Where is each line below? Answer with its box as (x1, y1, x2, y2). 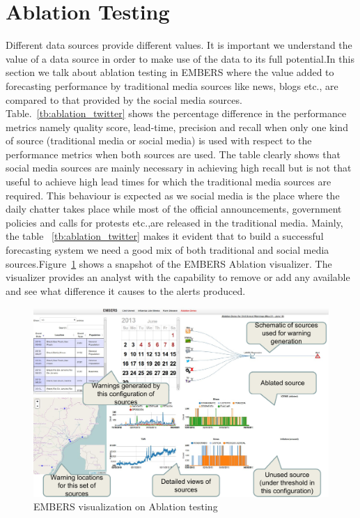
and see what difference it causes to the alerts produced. (6, 283, 246, 298)
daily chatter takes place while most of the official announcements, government (6, 201, 342, 216)
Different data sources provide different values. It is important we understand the (6, 38, 352, 52)
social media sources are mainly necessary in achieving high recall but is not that (6, 160, 352, 175)
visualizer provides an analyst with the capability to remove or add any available (6, 270, 350, 284)
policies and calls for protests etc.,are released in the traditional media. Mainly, (6, 215, 343, 229)
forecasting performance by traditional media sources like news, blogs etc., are (6, 78, 338, 93)
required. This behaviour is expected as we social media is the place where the (6, 188, 340, 202)
